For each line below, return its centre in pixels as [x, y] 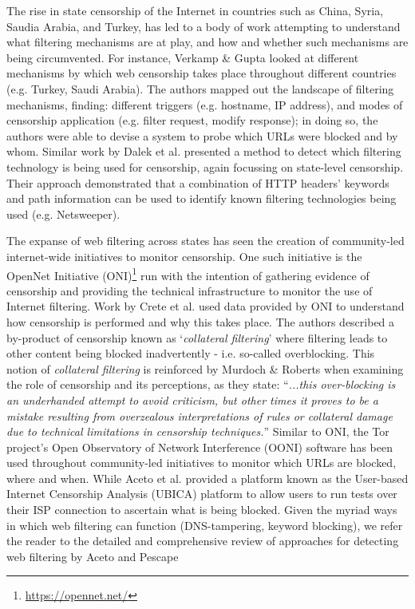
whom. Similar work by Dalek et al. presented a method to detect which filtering [204, 151]
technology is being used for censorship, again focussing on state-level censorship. [205, 166]
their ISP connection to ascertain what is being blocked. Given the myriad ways [202, 510]
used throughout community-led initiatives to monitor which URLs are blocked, [202, 463]
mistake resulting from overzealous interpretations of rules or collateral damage [200, 415]
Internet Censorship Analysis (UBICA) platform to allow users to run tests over [202, 494]
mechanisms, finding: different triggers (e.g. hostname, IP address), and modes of [205, 104]
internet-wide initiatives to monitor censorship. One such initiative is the [184, 256]
